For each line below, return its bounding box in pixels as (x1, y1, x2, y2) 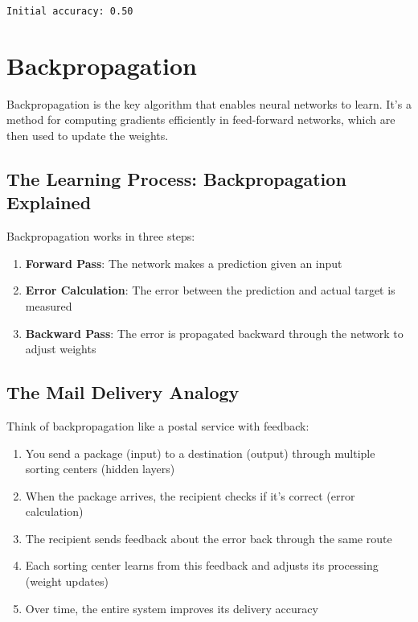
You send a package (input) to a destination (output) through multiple (25, 444, 375, 461)
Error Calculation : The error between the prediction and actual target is (25, 282, 395, 299)
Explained (6, 190, 92, 215)
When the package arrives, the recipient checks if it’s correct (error (25, 487, 355, 504)
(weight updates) (25, 573, 109, 590)
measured (25, 297, 72, 314)
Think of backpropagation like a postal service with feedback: (6, 417, 309, 434)
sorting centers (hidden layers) (25, 460, 175, 477)
